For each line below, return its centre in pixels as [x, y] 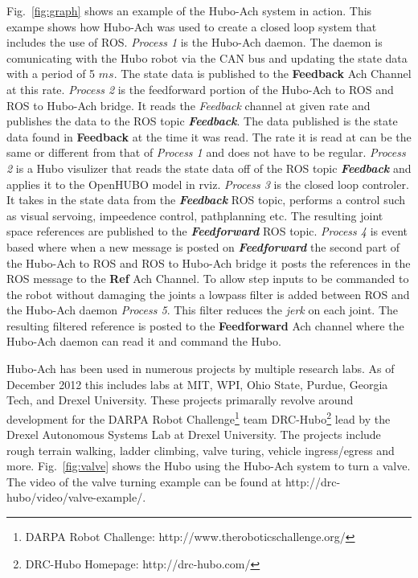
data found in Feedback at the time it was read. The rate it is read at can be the [209, 136]
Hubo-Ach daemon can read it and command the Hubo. [144, 341]
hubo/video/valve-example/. [76, 497]
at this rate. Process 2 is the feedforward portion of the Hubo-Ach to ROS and [200, 89]
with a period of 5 [51, 74]
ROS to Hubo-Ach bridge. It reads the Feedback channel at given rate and [189, 105]
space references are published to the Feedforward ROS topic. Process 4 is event [207, 231]
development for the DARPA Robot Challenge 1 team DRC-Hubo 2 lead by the [199, 417]
